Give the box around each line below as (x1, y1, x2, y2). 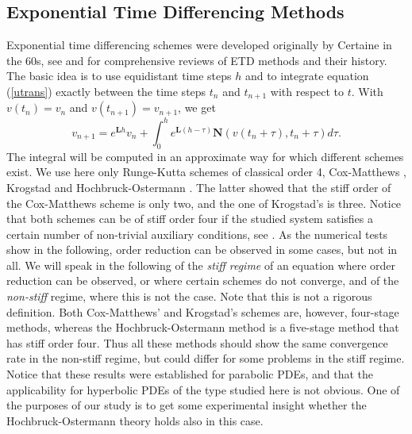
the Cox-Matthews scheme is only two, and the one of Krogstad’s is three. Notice (6, 194, 402, 211)
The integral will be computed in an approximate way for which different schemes (6, 148, 404, 164)
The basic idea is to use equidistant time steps (6, 67, 232, 84)
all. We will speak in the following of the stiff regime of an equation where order (6, 256, 395, 273)
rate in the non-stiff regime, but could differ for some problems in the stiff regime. (6, 350, 405, 367)
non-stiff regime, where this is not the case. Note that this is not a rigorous (6, 288, 372, 305)
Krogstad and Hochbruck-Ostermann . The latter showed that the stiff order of (6, 179, 391, 195)
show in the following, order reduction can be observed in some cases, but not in (6, 241, 398, 258)
